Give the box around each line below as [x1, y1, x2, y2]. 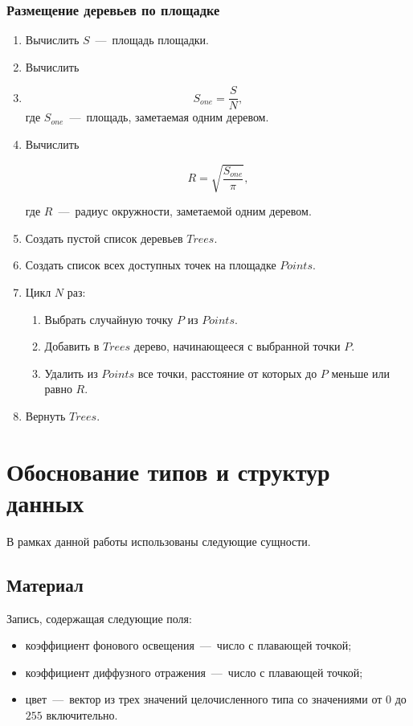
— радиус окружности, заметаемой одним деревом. [58, 203, 312, 219]
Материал [6, 572, 84, 597]
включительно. [46, 707, 118, 724]
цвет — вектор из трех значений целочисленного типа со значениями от [25, 691, 382, 708]
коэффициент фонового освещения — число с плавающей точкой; [25, 637, 352, 654]
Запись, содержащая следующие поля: [6, 609, 192, 626]
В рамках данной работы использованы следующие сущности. [6, 532, 311, 549]
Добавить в [44, 338, 100, 355]
